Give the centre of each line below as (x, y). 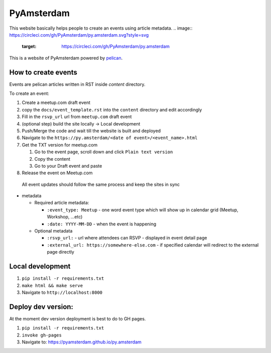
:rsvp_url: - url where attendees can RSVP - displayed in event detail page (127, 238)
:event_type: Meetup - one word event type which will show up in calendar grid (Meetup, (143, 210)
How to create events (43, 72)
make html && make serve (52, 285)
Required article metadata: (62, 203)
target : (29, 46)
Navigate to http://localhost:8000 (62, 292)
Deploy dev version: (41, 307)
